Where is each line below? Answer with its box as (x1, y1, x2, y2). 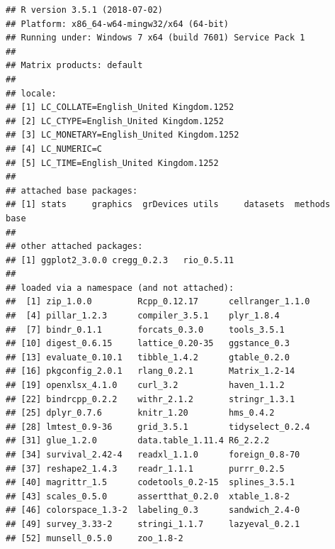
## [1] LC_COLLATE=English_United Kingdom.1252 (6, 102, 234, 113)
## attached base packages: (6, 185, 138, 196)
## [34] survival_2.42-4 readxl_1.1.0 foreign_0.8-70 (6, 450, 300, 460)
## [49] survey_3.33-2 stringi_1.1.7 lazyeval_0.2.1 (6, 518, 300, 529)
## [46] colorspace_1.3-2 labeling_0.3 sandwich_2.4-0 (6, 505, 300, 516)
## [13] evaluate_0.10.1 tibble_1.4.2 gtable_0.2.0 (6, 352, 290, 362)
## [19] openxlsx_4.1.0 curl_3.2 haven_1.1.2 (6, 380, 285, 391)
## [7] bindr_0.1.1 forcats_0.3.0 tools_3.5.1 (6, 324, 285, 335)
